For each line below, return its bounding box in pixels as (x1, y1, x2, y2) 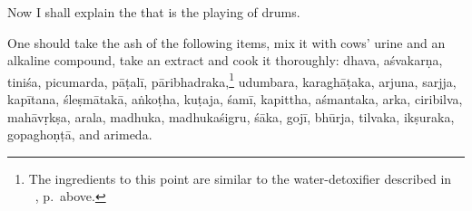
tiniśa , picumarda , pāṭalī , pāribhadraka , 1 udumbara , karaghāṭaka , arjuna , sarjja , (7, 69, 457, 91)
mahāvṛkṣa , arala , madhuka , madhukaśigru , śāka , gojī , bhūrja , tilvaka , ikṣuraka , (7, 107, 455, 126)
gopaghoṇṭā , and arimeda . (7, 125, 152, 144)
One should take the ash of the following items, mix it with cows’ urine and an (7, 33, 446, 52)
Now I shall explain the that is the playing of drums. (7, 3, 300, 21)
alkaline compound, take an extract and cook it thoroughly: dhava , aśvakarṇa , (7, 51, 443, 70)
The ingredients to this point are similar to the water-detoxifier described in (28, 168, 452, 187)
